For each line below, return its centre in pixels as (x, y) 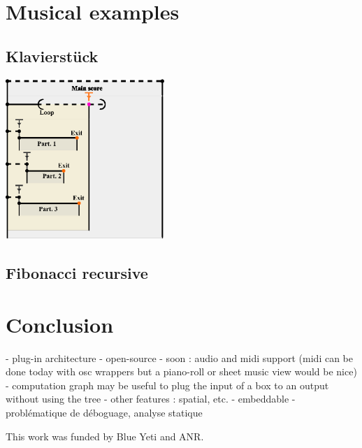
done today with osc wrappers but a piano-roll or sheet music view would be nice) (181, 371)
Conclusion (60, 324)
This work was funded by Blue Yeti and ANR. (105, 436)
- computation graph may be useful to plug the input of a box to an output (167, 385)
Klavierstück (52, 56)
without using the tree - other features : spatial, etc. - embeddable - (151, 399)
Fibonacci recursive (77, 273)
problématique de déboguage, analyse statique (104, 412)
